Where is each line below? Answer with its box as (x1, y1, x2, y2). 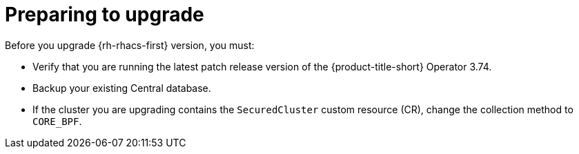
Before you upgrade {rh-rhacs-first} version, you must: (5, 39, 255, 51)
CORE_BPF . (32, 115, 82, 127)
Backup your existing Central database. (32, 81, 211, 94)
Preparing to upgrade (5, 3, 204, 26)
